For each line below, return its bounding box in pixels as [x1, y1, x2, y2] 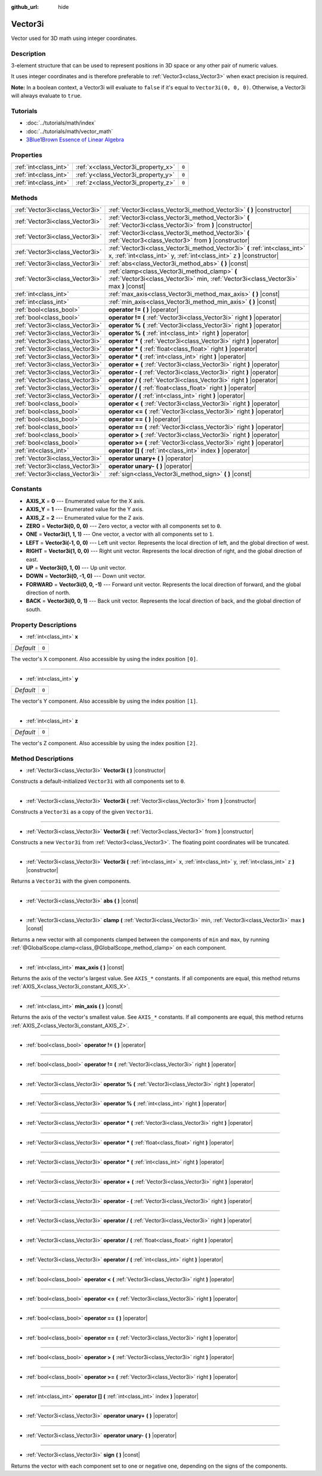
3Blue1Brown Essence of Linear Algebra [26, 136, 125, 143]
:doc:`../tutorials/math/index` [26, 119, 97, 126]
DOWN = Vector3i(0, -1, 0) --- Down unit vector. [26, 572, 146, 579]
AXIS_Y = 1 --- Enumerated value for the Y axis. [26, 506, 144, 513]
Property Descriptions [11, 621, 77, 629]
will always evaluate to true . [11, 92, 82, 100]
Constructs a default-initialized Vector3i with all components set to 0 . [11, 778, 186, 785]
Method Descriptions [11, 754, 74, 762]
